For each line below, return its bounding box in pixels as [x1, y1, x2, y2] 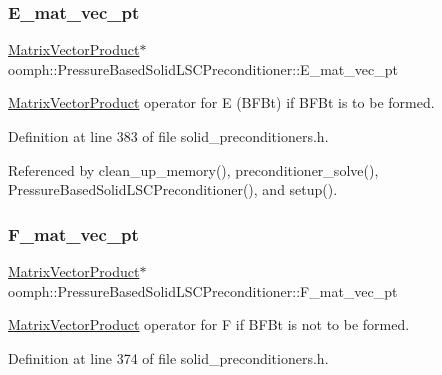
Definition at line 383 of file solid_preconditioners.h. [8, 126, 329, 146]
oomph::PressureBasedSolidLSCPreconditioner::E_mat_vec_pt [8, 58, 398, 79]
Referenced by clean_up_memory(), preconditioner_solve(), [8, 159, 379, 180]
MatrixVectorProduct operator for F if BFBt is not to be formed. [8, 314, 410, 335]
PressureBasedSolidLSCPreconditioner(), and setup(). [8, 179, 338, 200]
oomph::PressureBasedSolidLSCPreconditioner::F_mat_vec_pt [8, 280, 398, 301]
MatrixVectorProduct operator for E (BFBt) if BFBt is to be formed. [8, 92, 435, 113]
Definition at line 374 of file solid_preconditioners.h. [8, 347, 329, 368]
